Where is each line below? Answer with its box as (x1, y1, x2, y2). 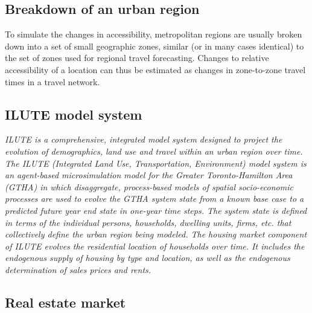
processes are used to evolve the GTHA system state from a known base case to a (5, 192, 304, 205)
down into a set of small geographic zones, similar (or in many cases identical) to (5, 39, 304, 52)
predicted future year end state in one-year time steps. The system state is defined (5, 204, 307, 216)
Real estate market (5, 292, 126, 311)
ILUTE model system (5, 105, 142, 123)
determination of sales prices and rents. (5, 263, 151, 276)
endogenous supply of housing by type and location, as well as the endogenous (5, 251, 290, 264)
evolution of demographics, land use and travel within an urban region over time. (5, 144, 303, 157)
